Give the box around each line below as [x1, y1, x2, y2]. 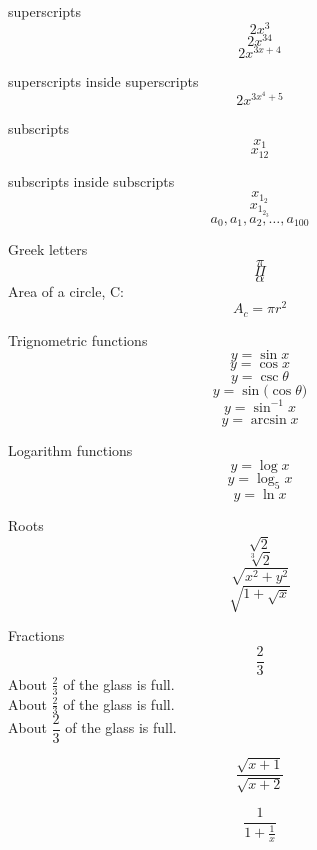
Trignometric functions [8, 329, 148, 350]
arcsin [250, 412, 287, 427]
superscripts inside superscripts [8, 70, 199, 91]
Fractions [8, 625, 65, 646]
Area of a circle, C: [8, 280, 124, 301]
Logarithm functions [8, 439, 133, 460]
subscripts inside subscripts [8, 170, 175, 191]
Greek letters [8, 239, 88, 260]
